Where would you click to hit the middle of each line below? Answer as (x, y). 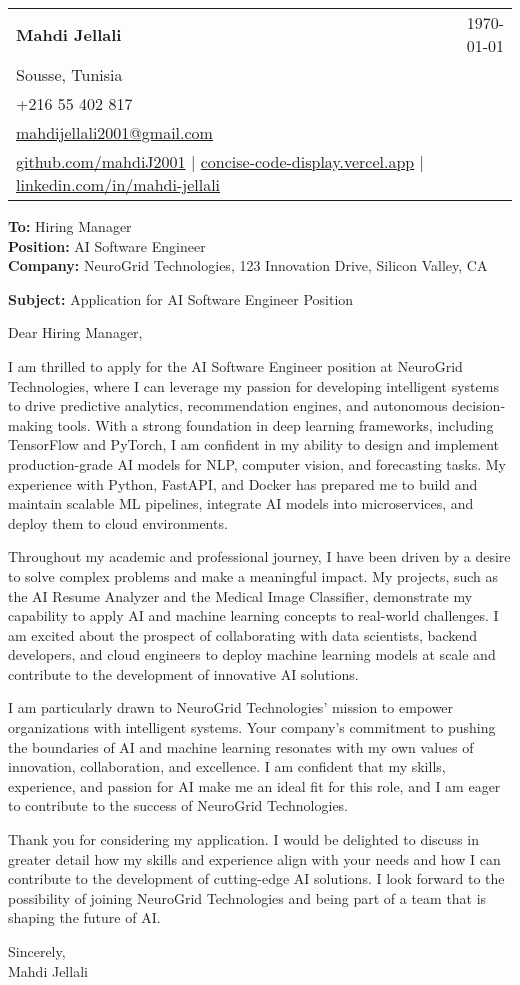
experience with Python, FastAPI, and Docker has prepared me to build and (243, 483)
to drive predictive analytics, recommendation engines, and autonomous (228, 405)
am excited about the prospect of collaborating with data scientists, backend (242, 634)
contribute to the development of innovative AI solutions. (183, 673)
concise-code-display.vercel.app (307, 161)
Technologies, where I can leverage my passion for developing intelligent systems (253, 385)
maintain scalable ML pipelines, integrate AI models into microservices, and (241, 503)
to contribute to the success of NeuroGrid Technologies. (178, 805)
